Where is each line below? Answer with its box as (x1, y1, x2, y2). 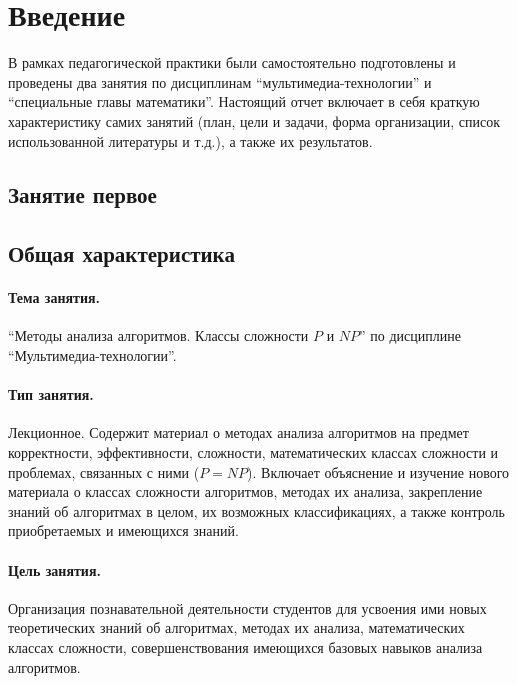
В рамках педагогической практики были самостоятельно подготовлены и (8, 52, 456, 73)
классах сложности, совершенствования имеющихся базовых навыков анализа (8, 636, 483, 657)
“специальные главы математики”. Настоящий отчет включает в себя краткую (8, 91, 480, 112)
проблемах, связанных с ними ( (8, 461, 200, 482)
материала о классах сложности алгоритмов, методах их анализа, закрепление (8, 481, 483, 502)
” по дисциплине (359, 325, 461, 346)
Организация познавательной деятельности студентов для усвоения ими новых (8, 597, 487, 618)
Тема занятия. (8, 287, 101, 308)
